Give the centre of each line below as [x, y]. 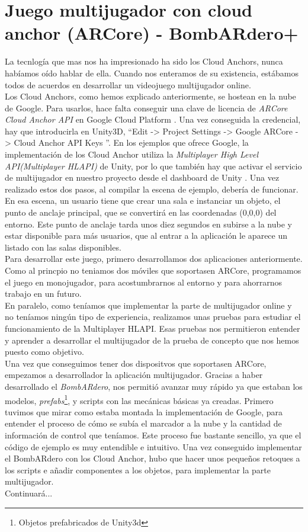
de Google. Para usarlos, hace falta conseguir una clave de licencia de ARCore [146, 108]
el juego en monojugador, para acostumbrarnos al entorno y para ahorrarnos [144, 282]
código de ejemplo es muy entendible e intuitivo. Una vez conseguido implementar [153, 446]
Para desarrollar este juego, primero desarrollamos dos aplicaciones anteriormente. [154, 259]
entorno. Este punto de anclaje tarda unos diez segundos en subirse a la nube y [148, 224]
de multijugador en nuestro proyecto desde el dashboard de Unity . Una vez [142, 177]
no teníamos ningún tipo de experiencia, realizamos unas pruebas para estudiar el [153, 317]
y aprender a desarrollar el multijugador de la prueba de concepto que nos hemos [152, 340]
